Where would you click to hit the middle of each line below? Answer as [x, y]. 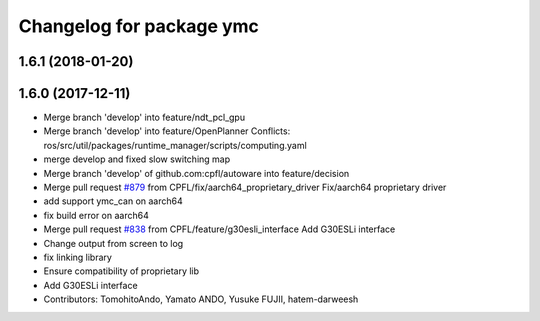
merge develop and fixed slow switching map [137, 159]
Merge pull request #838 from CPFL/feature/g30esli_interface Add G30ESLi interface [219, 229]
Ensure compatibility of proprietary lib [121, 271]
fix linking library [77, 257]
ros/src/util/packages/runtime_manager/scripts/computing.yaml [175, 145]
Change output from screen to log [113, 243]
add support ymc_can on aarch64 [113, 201]
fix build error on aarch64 [96, 215]
